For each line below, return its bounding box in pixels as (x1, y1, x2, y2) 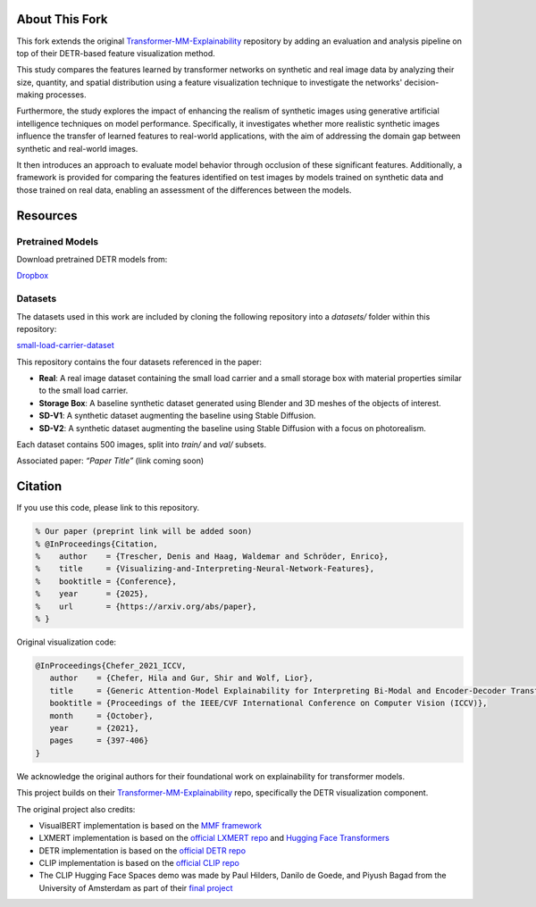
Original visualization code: (16, 637, 116, 647)
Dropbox (16, 270, 49, 281)
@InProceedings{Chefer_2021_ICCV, (35, 661, 187, 670)
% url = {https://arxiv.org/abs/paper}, (35, 601, 257, 612)
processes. (45, 89, 87, 100)
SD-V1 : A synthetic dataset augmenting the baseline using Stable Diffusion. (38, 411, 316, 421)
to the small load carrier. (38, 385, 129, 396)
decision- (404, 77, 440, 87)
